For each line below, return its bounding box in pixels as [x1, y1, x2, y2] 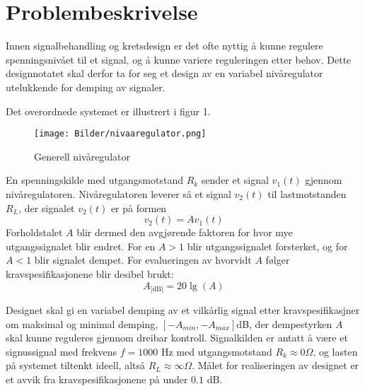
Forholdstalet [6, 225, 63, 240]
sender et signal [201, 173, 269, 187]
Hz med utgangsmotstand [161, 344, 272, 358]
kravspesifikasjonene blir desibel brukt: [6, 266, 174, 281]
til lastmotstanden [267, 186, 347, 201]
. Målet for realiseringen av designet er [192, 358, 359, 373]
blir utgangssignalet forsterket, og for [187, 238, 348, 253]
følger [265, 252, 290, 267]
